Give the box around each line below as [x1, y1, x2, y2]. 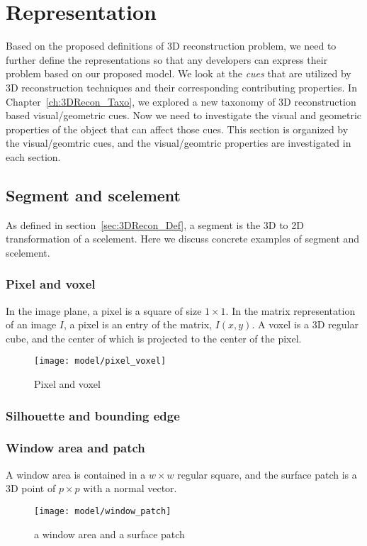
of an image [6, 317, 57, 332]
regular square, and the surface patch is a [177, 467, 357, 481]
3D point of [6, 481, 56, 496]
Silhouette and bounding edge [6, 406, 180, 424]
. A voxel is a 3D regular [252, 317, 358, 332]
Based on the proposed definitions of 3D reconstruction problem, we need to [6, 38, 337, 53]
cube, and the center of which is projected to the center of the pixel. [6, 330, 302, 345]
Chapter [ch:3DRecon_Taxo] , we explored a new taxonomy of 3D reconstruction [6, 94, 356, 108]
